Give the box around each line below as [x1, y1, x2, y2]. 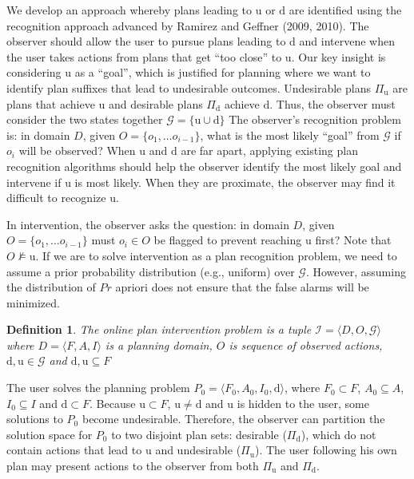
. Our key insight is [291, 48, 386, 65]
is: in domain [6, 126, 70, 143]
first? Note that [315, 232, 392, 248]
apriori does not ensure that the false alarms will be [115, 279, 369, 295]
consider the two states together [6, 111, 163, 128]
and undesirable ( [155, 441, 241, 458]
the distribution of [6, 279, 96, 295]
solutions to [6, 410, 63, 427]
